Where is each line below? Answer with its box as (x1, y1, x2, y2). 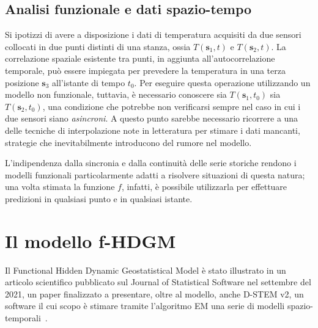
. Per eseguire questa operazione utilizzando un (134, 76, 311, 89)
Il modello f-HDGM (5, 228, 176, 253)
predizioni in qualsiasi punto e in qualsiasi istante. (5, 192, 193, 205)
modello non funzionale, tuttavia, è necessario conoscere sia (5, 88, 227, 101)
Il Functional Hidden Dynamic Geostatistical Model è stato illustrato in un (5, 263, 286, 276)
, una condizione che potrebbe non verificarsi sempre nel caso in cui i (42, 100, 301, 112)
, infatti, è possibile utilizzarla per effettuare (121, 180, 287, 193)
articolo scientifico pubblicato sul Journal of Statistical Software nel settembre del (5, 275, 311, 288)
